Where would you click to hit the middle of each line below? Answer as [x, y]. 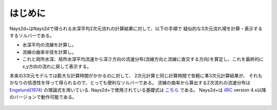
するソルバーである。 [32, 35]
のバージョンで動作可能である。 [43, 97]
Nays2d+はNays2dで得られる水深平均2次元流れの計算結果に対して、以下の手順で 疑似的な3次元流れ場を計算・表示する [136, 29]
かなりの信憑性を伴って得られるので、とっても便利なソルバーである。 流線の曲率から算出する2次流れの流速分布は [130, 83]
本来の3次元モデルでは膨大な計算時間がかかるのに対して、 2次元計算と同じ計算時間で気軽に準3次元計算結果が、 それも [136, 75]
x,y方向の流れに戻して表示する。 [57, 66]
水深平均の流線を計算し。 [49, 45]
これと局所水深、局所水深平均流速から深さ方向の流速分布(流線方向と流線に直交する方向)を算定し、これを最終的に [143, 59]
